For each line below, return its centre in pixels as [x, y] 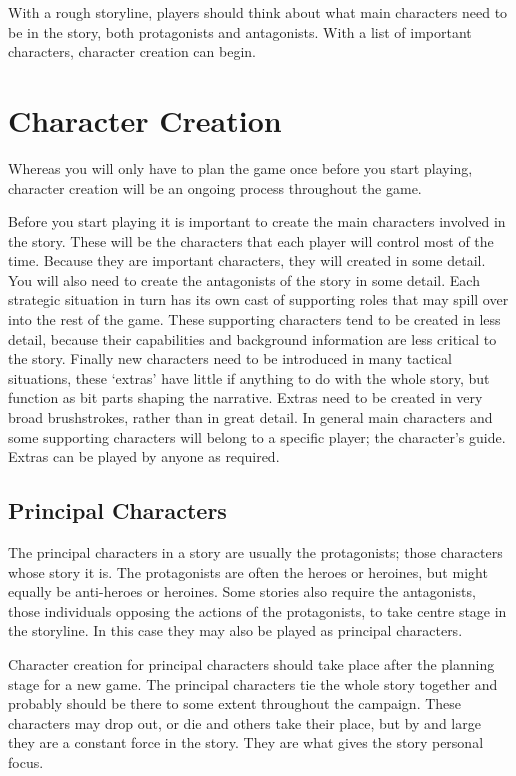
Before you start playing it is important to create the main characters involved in [257, 221]
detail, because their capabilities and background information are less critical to [252, 338]
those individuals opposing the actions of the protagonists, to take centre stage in [257, 610]
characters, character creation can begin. [132, 51]
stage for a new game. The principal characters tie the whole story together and [253, 683]
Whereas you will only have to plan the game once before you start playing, [240, 167]
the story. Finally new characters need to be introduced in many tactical [230, 358]
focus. [26, 761]
